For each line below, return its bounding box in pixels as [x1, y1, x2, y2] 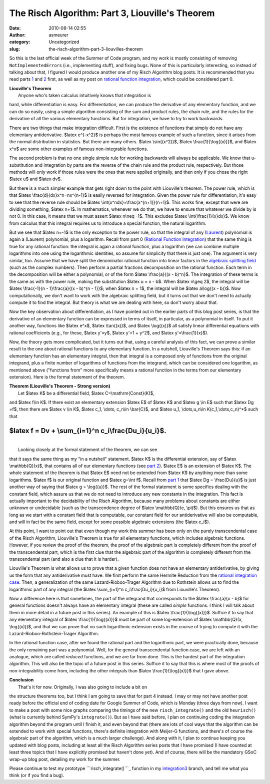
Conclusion [9, 677, 34, 683]
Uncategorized [48, 39, 79, 45]
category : [9, 39, 30, 45]
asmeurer [48, 32, 68, 38]
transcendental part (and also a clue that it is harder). [9, 556, 119, 562]
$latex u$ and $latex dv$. [9, 176, 62, 182]
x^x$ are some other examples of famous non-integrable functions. [9, 146, 148, 152]
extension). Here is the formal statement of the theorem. [9, 373, 125, 380]
